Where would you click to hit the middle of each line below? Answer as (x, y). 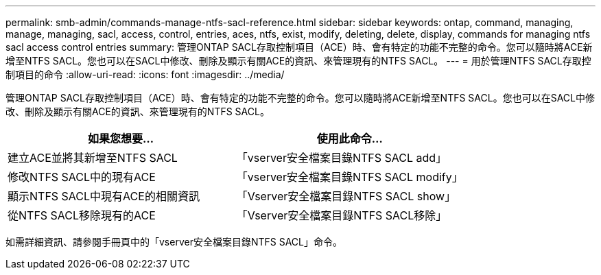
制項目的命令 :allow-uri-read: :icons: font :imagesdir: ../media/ (145, 74)
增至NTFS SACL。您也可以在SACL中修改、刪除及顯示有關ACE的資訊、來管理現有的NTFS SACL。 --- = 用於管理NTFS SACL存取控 (298, 61)
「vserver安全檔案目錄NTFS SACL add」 (342, 158)
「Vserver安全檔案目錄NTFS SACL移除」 (342, 215)
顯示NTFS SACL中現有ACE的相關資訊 (104, 196)
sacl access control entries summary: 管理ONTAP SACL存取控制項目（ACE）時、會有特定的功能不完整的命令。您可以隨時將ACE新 (299, 47)
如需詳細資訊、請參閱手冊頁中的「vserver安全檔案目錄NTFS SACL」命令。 (174, 242)
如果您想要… (120, 139)
